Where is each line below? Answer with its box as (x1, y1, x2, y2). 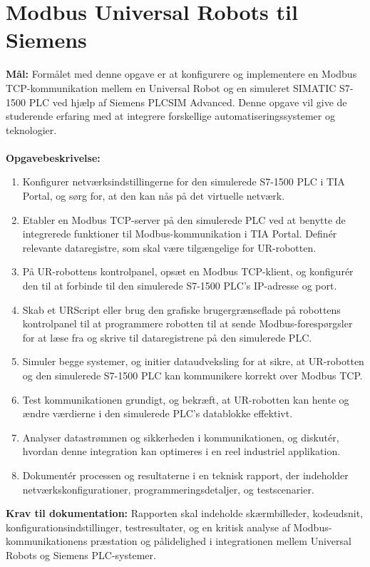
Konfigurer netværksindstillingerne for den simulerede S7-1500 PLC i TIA (22, 174, 345, 189)
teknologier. (6, 122, 57, 137)
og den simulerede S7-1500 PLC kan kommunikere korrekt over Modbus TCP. (22, 368, 363, 382)
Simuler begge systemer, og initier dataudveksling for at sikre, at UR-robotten (22, 354, 364, 369)
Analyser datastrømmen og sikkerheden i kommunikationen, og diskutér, (22, 429, 339, 444)
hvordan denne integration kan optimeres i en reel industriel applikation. (22, 444, 341, 459)
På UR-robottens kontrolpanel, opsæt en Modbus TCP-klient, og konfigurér (22, 264, 354, 279)
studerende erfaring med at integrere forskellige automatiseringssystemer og (6, 108, 335, 123)
